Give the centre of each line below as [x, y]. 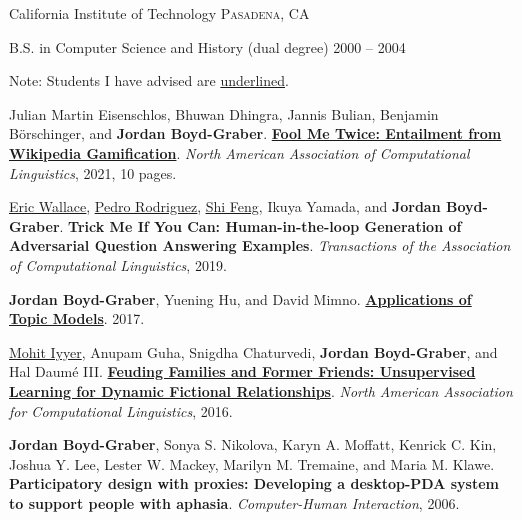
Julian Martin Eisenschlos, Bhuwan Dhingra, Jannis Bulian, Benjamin [224, 113]
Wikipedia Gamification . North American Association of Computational [239, 152]
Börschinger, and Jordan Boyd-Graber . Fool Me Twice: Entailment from [255, 133]
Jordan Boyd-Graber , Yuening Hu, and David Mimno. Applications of [240, 298]
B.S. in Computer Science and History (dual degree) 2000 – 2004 [207, 46]
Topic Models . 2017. [77, 318]
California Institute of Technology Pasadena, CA [159, 13]
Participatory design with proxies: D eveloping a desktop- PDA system [254, 483]
